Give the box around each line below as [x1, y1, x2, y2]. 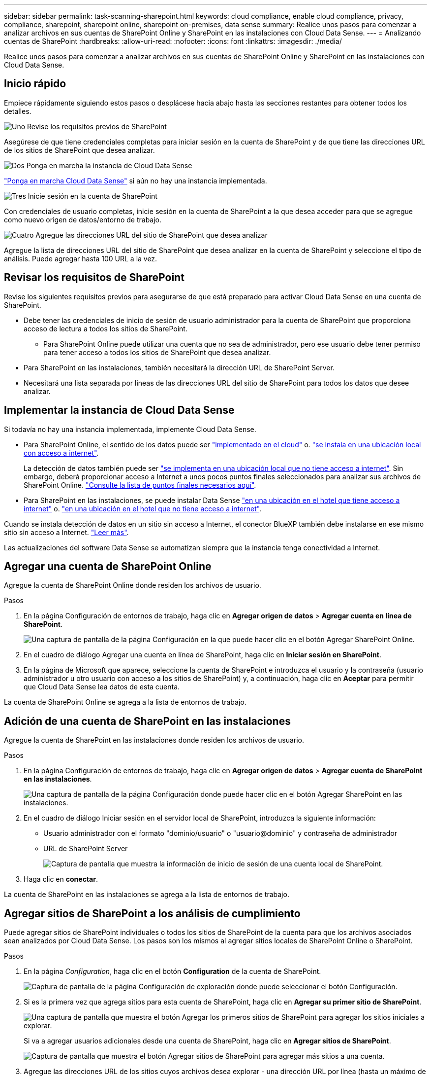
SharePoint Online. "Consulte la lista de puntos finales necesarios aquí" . [24, 480, 256, 489]
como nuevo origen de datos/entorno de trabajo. [4, 215, 162, 224]
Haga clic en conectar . [24, 875, 98, 884]
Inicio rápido [4, 77, 66, 90]
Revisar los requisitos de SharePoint [4, 271, 185, 284]
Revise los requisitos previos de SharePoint [27, 122, 167, 131]
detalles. [4, 107, 31, 115]
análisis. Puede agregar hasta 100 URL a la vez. [4, 254, 157, 263]
